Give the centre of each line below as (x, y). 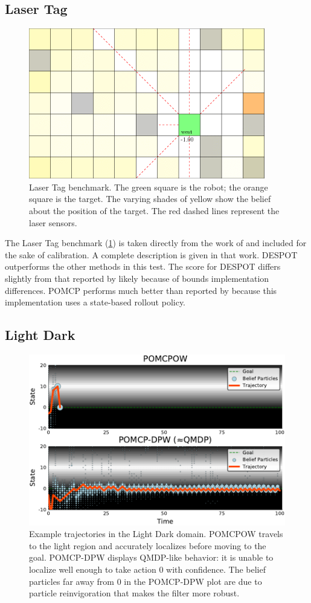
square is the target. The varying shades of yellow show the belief (150, 199)
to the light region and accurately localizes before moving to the (148, 545)
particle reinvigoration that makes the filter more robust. (134, 593)
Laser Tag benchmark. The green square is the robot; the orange (149, 187)
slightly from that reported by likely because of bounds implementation (137, 278)
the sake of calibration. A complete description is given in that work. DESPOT (151, 254)
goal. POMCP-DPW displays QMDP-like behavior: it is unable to (151, 557)
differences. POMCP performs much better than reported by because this (141, 290)
